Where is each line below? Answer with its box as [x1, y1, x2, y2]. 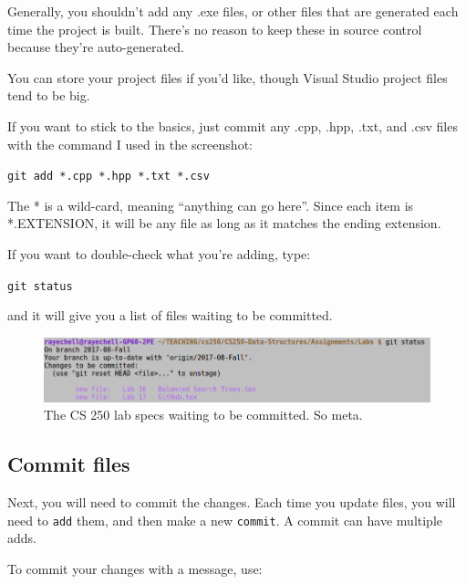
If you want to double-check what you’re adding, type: [7, 245, 311, 263]
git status [7, 279, 73, 293]
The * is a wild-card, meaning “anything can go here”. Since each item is [7, 195, 414, 214]
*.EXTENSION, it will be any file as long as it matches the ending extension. [7, 214, 441, 233]
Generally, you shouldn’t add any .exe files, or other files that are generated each [7, 2, 459, 20]
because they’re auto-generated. [7, 37, 184, 57]
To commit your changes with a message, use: [7, 558, 263, 578]
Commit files [7, 450, 130, 478]
